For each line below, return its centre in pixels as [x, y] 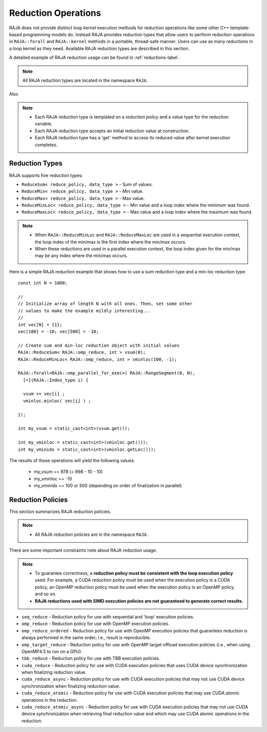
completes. [46, 145]
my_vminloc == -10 [53, 478]
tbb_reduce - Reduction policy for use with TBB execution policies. [91, 658]
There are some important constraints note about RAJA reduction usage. [83, 550]
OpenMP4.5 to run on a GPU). [52, 651]
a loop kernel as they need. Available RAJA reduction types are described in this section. [99, 48]
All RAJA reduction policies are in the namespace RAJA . [91, 534]
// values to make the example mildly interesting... [84, 311]
